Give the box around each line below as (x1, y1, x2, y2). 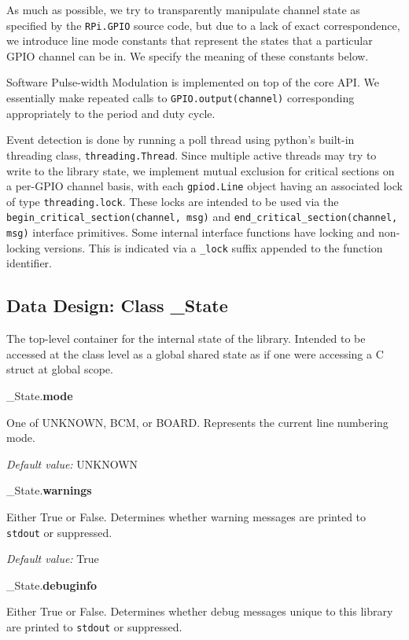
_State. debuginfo (6, 576, 97, 593)
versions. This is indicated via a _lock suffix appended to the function (43, 239, 383, 256)
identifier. (6, 255, 53, 271)
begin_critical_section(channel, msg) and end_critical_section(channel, (6, 208, 398, 225)
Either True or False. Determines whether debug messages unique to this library (6, 603, 393, 620)
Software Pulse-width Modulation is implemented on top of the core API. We (6, 74, 379, 90)
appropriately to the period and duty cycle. (6, 105, 216, 121)
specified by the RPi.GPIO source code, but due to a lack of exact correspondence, (6, 17, 400, 33)
